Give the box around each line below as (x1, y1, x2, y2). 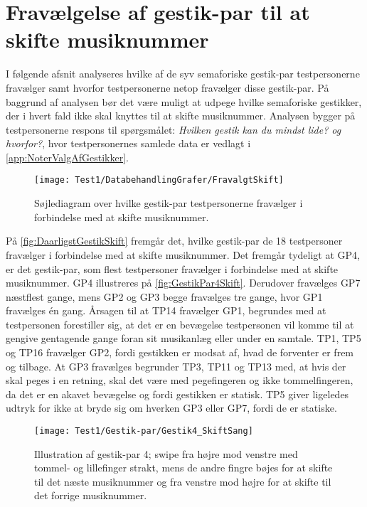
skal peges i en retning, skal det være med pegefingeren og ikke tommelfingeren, (6, 373, 353, 388)
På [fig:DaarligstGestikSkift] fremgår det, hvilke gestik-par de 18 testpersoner (6, 233, 343, 248)
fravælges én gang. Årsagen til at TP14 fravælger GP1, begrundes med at (6, 303, 326, 318)
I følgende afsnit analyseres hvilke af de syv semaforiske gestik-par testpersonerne (6, 66, 360, 81)
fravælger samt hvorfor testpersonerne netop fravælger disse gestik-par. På (6, 80, 329, 95)
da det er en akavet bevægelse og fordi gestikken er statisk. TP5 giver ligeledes (6, 386, 349, 401)
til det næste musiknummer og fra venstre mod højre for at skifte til (34, 474, 331, 489)
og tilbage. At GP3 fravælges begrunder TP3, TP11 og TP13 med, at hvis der (6, 358, 346, 373)
